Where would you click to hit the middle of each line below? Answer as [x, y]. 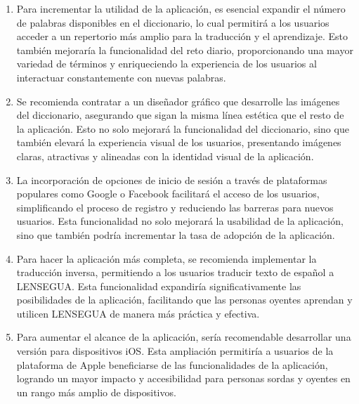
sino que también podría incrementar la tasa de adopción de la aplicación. [176, 234]
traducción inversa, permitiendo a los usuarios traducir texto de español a [175, 272]
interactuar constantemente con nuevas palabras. [121, 77]
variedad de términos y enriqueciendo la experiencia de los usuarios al [167, 64]
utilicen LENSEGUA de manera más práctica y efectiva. [138, 313]
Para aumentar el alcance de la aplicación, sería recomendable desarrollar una [184, 337]
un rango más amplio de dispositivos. [96, 392]
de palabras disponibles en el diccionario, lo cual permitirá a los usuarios [173, 22]
